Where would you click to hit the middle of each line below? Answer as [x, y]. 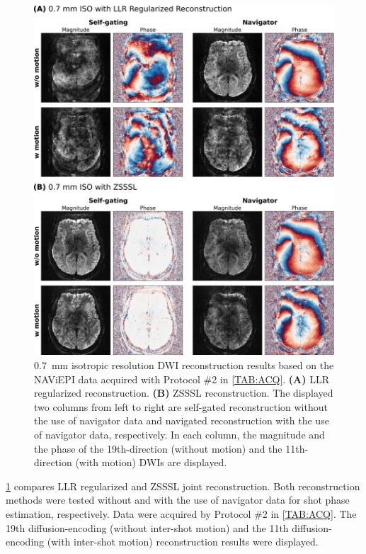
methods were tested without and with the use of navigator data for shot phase [178, 500]
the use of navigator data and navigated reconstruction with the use [182, 420]
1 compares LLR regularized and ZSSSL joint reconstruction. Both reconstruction [183, 486]
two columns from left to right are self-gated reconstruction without [181, 406]
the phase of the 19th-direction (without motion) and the [158, 448]
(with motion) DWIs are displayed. [151, 462]
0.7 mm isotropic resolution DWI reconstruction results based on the [184, 364]
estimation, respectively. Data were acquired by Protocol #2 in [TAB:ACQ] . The [181, 513]
